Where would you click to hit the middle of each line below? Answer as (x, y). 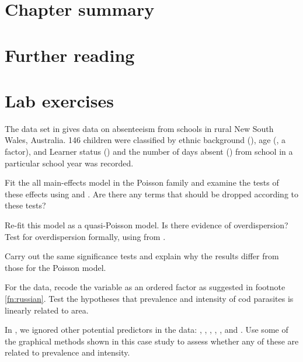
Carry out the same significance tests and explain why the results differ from (142, 256)
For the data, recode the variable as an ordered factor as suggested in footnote (145, 287)
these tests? (25, 205)
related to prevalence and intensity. (67, 352)
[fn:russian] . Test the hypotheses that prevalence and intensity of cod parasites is (149, 298)
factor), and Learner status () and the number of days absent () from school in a (149, 152)
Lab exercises (59, 100)
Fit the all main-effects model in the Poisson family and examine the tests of (142, 182)
